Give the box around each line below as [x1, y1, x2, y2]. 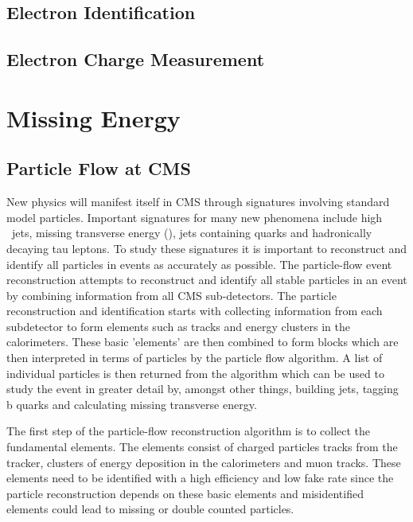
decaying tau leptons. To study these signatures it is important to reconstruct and [6, 240, 407, 256]
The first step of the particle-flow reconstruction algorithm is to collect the [6, 423, 371, 439]
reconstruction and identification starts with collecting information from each [6, 302, 383, 319]
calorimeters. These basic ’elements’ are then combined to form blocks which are [6, 333, 399, 350]
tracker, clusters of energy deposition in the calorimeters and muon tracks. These [6, 454, 401, 470]
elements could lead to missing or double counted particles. [6, 501, 294, 517]
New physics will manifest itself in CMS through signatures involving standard [6, 193, 390, 210]
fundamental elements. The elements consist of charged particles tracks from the [6, 438, 398, 455]
